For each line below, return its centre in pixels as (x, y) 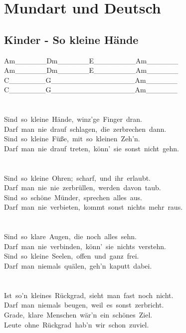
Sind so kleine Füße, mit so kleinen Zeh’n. (72, 139)
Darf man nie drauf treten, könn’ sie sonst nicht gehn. (92, 148)
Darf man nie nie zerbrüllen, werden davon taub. (83, 187)
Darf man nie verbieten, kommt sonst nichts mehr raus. (93, 207)
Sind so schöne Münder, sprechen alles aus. (73, 197)
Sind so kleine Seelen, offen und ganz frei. (72, 256)
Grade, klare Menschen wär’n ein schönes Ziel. (78, 315)
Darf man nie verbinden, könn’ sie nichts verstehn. (85, 246)
